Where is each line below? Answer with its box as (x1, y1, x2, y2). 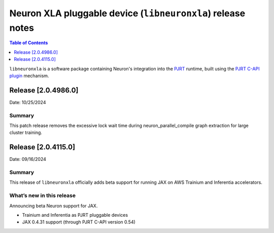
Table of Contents (9, 40, 48, 46)
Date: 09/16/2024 (9, 156, 47, 162)
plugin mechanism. (9, 73, 49, 79)
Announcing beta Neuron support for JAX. (9, 203, 98, 209)
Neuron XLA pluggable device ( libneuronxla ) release (9, 8, 246, 19)
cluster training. (9, 129, 43, 136)
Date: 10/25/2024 (9, 99, 46, 105)
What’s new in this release (9, 192, 76, 199)
